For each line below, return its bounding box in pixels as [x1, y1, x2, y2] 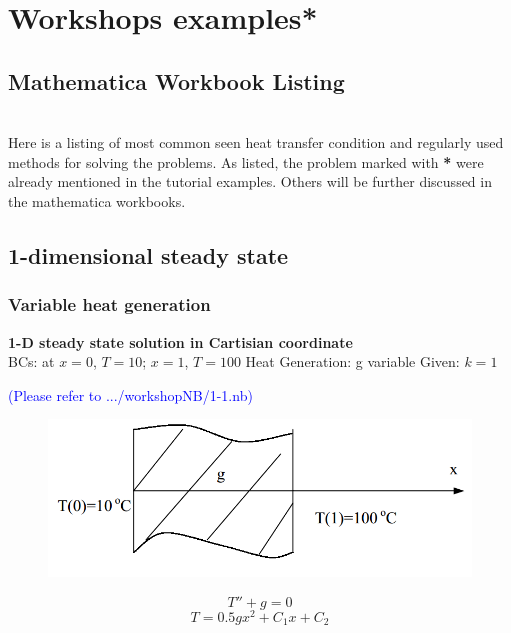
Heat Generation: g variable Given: [245, 351, 460, 372]
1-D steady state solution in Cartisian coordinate [8, 331, 353, 352]
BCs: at [8, 351, 55, 372]
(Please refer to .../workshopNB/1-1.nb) [8, 384, 253, 405]
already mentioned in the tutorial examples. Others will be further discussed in [8, 171, 492, 192]
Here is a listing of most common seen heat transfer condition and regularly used [8, 132, 504, 153]
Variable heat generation [8, 292, 211, 317]
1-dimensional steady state [8, 239, 289, 270]
